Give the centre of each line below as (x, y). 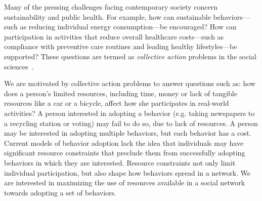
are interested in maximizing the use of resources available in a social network (125, 183)
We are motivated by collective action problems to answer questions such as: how (130, 83)
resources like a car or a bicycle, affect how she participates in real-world (117, 103)
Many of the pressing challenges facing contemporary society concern (111, 7)
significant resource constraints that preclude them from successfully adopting (125, 153)
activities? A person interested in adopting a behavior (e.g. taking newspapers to (129, 113)
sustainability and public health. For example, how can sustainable (107, 16)
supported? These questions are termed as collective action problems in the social (130, 56)
